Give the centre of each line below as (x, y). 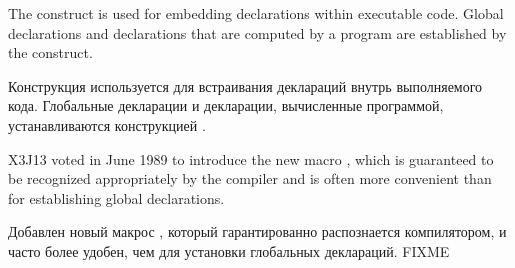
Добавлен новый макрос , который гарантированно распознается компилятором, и (257, 231)
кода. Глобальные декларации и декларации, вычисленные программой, (226, 105)
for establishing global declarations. (116, 197)
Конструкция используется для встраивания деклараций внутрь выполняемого (245, 85)
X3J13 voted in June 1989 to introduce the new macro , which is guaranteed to (251, 158)
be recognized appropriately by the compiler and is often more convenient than (250, 178)
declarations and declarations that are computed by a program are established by (257, 32)
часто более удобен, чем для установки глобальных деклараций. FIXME (229, 250)
